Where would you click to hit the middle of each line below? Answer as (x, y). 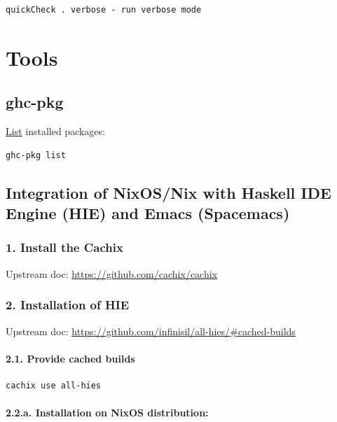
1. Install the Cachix (64, 247)
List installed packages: (55, 131)
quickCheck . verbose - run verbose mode (104, 10)
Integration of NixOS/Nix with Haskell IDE (168, 192)
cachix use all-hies (54, 385)
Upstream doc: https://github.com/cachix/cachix (111, 273)
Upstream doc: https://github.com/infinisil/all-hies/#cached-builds (151, 331)
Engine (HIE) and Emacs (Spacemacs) (148, 213)
